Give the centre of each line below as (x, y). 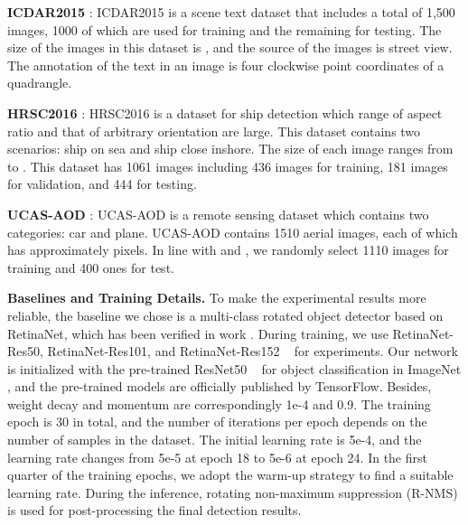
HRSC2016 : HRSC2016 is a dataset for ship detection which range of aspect (225, 112)
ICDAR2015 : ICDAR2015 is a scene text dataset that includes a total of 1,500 (231, 12)
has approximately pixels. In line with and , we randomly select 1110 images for (228, 250)
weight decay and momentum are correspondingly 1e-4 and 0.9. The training (219, 403)
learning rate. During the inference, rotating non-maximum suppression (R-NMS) (233, 492)
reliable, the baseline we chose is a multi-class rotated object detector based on (225, 315)
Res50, (25, 351)
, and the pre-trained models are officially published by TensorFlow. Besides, (220, 386)
